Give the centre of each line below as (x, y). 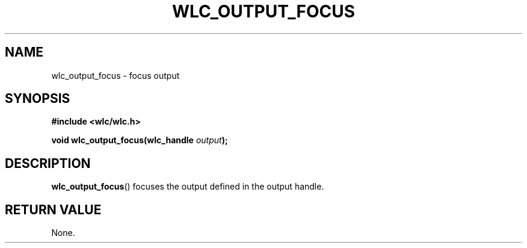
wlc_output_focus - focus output (116, 75)
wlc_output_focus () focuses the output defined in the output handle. (188, 187)
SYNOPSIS (38, 99)
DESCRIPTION (48, 163)
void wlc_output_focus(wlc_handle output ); (140, 140)
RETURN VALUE (53, 209)
